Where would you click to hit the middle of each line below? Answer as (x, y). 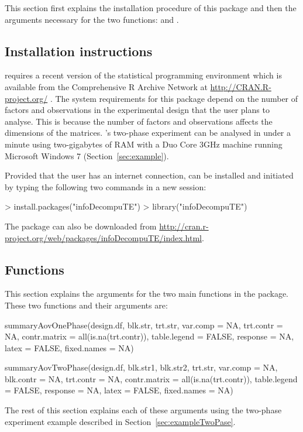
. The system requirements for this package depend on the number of (174, 98)
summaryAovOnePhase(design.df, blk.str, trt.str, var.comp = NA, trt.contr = (144, 325)
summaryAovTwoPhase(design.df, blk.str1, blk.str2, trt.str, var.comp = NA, (141, 367)
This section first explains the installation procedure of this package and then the (151, 8)
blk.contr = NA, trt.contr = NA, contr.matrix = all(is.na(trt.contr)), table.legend (151, 378)
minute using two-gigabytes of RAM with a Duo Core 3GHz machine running (144, 144)
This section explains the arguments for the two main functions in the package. (147, 294)
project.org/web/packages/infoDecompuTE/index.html (103, 237)
